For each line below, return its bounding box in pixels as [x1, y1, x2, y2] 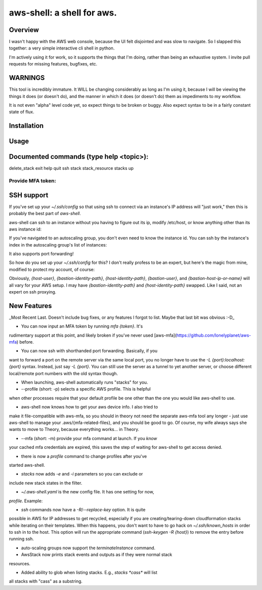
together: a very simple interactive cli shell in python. [9, 45, 115, 51]
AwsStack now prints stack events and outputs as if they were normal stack [21, 552, 172, 557]
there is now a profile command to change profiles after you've [21, 453, 147, 459]
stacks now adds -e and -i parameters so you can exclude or [21, 471, 143, 477]
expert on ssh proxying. [9, 289, 57, 295]
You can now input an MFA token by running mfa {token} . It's [21, 323, 143, 329]
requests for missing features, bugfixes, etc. [9, 61, 98, 67]
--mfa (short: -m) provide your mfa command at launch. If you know [21, 435, 157, 441]
